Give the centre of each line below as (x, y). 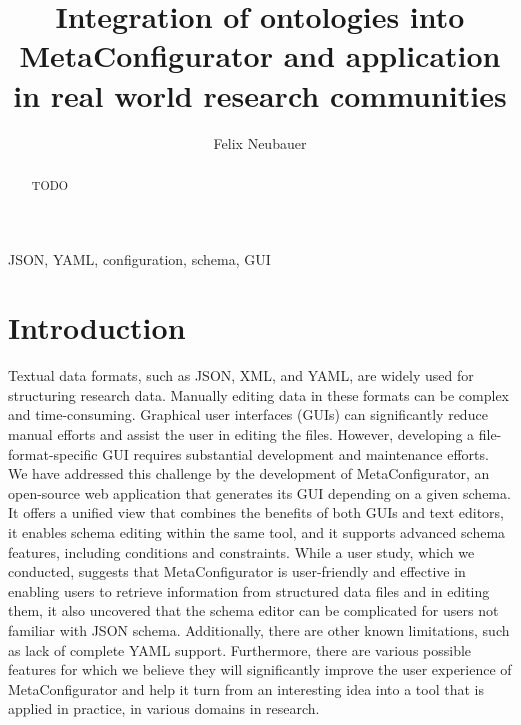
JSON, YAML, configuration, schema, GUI (139, 258)
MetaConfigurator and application (260, 55)
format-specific (53, 453)
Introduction (97, 327)
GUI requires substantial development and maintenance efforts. (295, 453)
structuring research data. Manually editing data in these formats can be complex (259, 394)
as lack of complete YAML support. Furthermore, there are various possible (240, 649)
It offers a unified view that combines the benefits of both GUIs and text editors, (256, 512)
